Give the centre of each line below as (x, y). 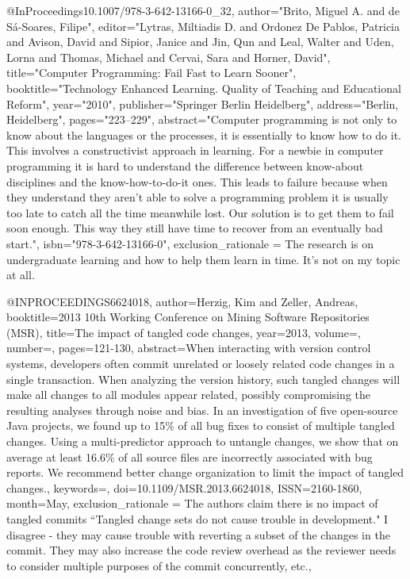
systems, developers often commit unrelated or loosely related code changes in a (201, 364)
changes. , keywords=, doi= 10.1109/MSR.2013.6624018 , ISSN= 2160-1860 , (184, 487)
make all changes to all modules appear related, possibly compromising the (188, 395)
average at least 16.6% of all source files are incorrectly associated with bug (190, 456)
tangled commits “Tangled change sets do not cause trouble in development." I (197, 519)
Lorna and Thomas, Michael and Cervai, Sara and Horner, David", (169, 57)
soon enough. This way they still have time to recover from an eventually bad (195, 228)
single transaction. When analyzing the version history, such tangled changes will (203, 379)
